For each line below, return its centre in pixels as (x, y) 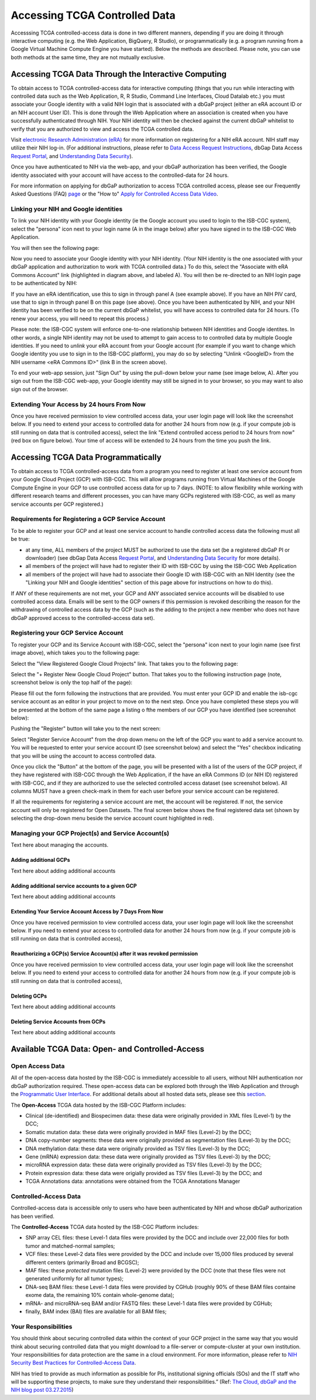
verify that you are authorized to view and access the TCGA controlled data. (102, 129)
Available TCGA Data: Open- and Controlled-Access (108, 1049)
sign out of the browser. (39, 389)
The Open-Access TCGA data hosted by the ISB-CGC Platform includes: (99, 1105)
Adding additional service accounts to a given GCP (74, 886)
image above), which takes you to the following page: (75, 653)
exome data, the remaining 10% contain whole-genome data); (100, 1295)
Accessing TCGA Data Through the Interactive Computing (119, 74)
